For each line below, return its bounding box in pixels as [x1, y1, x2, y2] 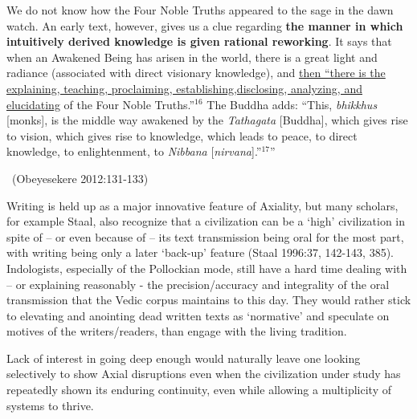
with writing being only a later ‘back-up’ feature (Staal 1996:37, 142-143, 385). [6, 244, 394, 261]
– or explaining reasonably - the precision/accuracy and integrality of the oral [6, 275, 390, 292]
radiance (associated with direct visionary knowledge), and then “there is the [6, 64, 386, 81]
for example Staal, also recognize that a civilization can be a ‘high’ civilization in [6, 213, 406, 230]
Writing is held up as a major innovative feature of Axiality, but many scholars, [6, 197, 399, 214]
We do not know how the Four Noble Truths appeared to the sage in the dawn [6, 2, 394, 18]
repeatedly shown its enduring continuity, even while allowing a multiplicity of [6, 381, 391, 398]
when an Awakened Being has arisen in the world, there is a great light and [6, 48, 378, 65]
